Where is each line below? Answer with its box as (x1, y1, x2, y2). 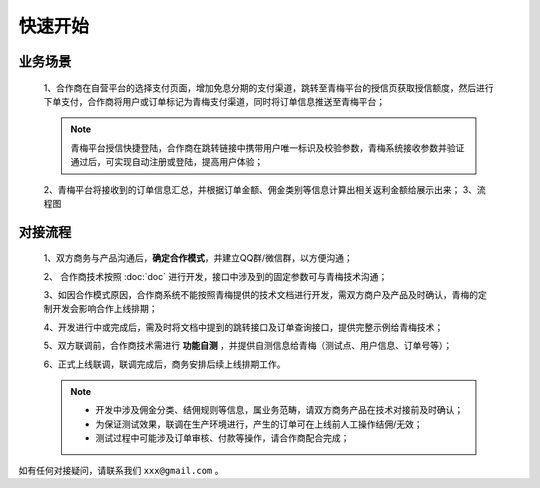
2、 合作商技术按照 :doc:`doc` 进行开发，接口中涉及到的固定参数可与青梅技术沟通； (43, 270, 388, 282)
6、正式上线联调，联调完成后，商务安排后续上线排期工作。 (43, 358, 286, 370)
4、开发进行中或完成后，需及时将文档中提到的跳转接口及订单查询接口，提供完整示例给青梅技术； (43, 321, 444, 333)
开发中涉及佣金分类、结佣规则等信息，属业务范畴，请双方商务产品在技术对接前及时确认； (95, 404, 464, 416)
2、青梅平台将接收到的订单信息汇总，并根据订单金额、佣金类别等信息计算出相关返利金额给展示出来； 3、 (43, 183, 478, 195)
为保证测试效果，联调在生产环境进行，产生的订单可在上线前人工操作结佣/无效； (95, 418, 424, 430)
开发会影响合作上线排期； (51, 303, 158, 315)
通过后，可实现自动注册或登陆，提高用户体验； (70, 156, 264, 168)
